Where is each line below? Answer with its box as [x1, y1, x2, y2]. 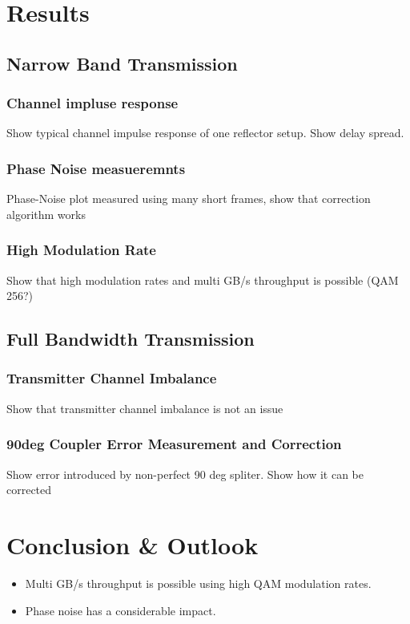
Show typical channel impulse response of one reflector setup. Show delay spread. [6, 124, 404, 141]
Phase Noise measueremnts [6, 158, 186, 178]
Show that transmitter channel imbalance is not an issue [6, 399, 283, 416]
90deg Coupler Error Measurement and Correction [6, 434, 342, 454]
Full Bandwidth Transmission [6, 326, 255, 351]
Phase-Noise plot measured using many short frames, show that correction [6, 190, 371, 207]
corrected [6, 481, 52, 498]
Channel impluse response [6, 93, 179, 113]
